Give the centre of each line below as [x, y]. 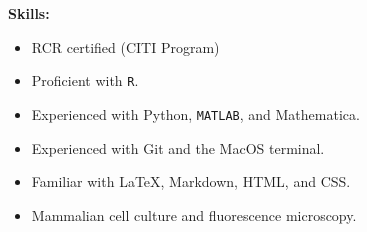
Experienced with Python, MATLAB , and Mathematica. [195, 113]
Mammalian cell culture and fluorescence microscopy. [194, 214]
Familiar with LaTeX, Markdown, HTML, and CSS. [191, 181]
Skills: [29, 13]
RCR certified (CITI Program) [125, 46]
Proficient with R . [85, 80]
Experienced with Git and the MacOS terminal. [178, 147]
